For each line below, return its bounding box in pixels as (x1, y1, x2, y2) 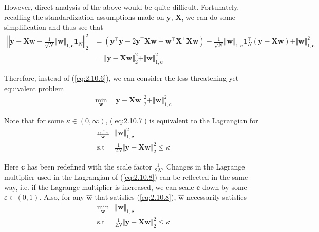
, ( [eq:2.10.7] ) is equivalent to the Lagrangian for (105, 115, 258, 125)
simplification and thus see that (4, 22, 103, 32)
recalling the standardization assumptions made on (4, 11, 164, 22)
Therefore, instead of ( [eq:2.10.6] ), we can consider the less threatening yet (4, 73, 239, 83)
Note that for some (4, 115, 64, 125)
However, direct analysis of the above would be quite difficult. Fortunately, (4, 2, 239, 12)
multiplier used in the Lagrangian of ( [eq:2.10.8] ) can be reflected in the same (4, 172, 248, 182)
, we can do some (181, 11, 236, 22)
